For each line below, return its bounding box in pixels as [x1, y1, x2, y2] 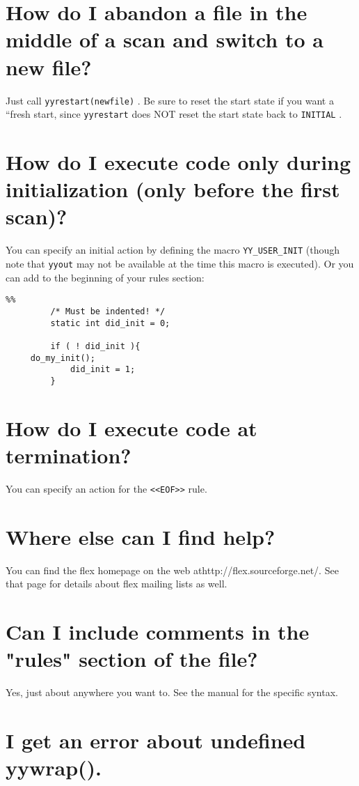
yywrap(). [6, 753, 102, 782]
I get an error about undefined [6, 725, 306, 754]
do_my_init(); [30, 353, 95, 363]
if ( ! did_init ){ [50, 341, 141, 351]
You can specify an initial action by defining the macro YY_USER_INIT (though [6, 242, 340, 257]
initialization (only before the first [6, 175, 340, 203]
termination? [6, 440, 131, 469]
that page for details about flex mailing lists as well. [6, 576, 228, 591]
